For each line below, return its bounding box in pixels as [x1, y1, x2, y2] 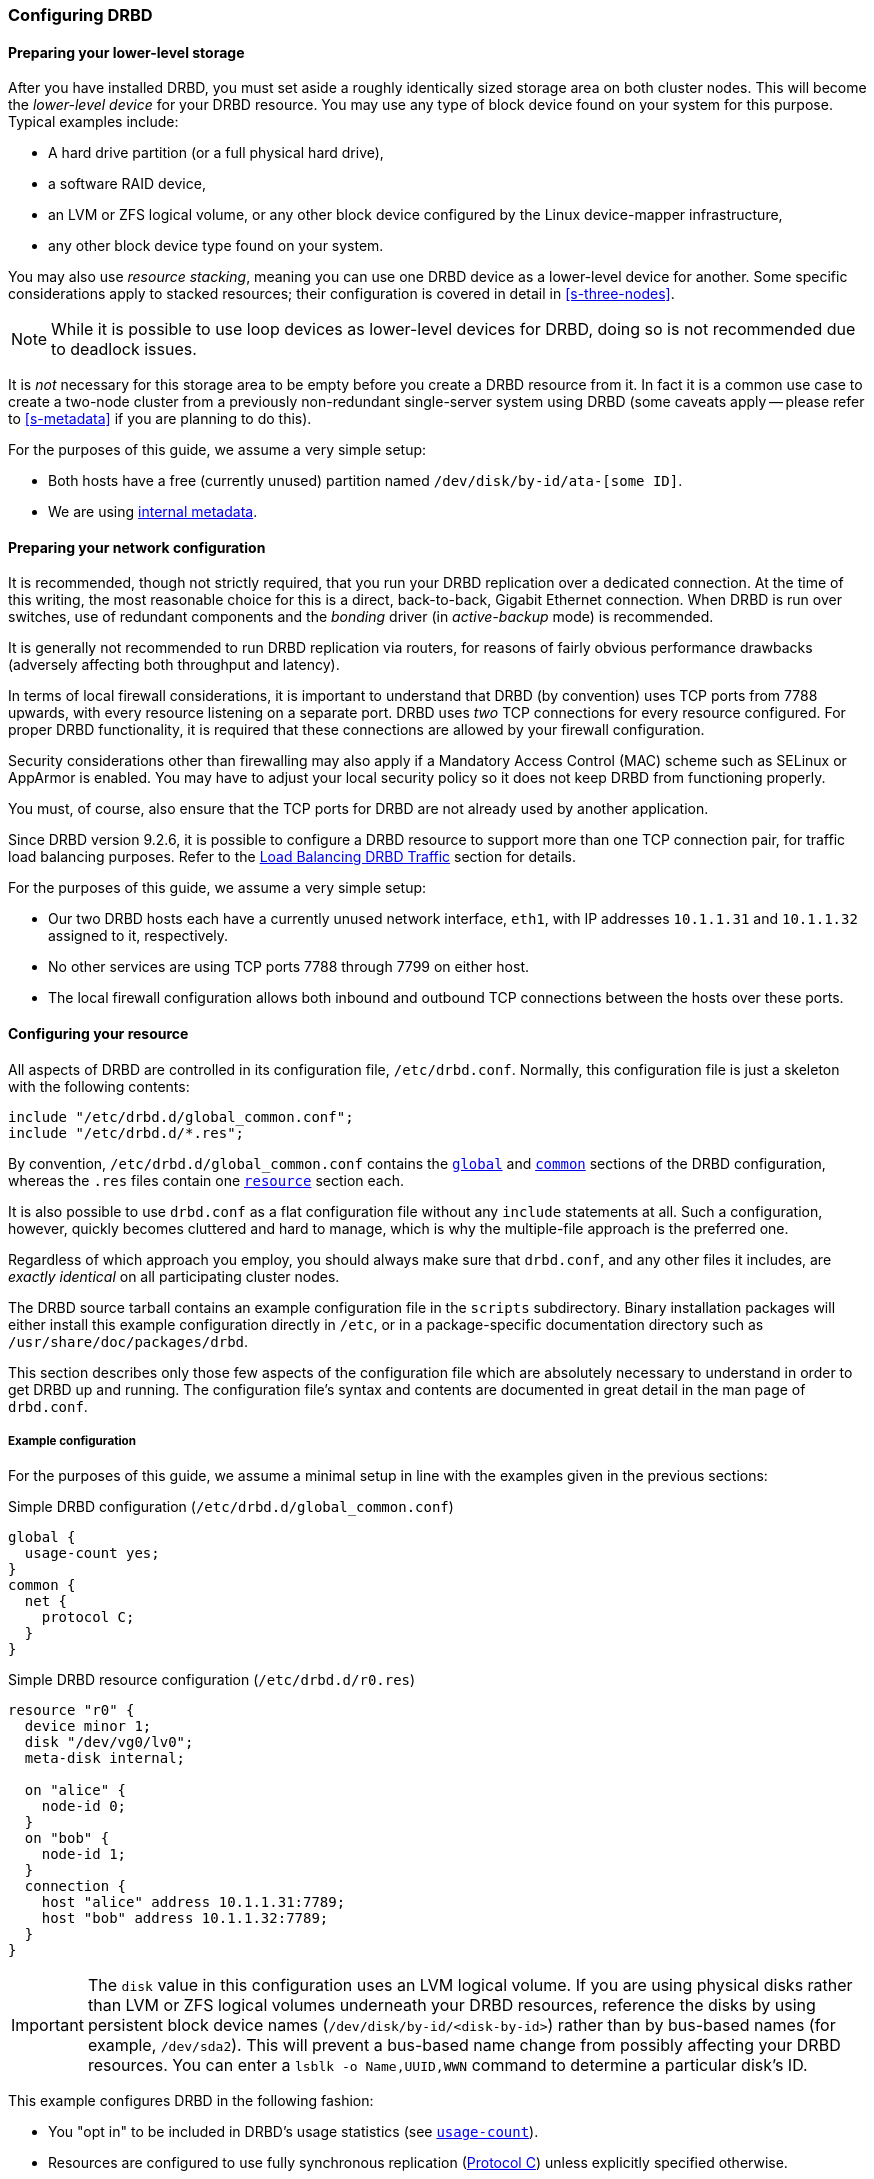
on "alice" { [24, 1782, 127, 1799]
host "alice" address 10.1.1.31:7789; [41, 1894, 346, 1911]
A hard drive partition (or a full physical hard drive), [48, 144, 384, 162]
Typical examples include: [8, 113, 179, 131]
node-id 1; [41, 1846, 127, 1863]
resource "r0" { [8, 1702, 135, 1719]
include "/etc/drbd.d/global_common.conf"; [8, 1108, 354, 1125]
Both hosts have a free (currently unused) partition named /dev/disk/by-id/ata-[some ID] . [48, 472, 683, 490]
